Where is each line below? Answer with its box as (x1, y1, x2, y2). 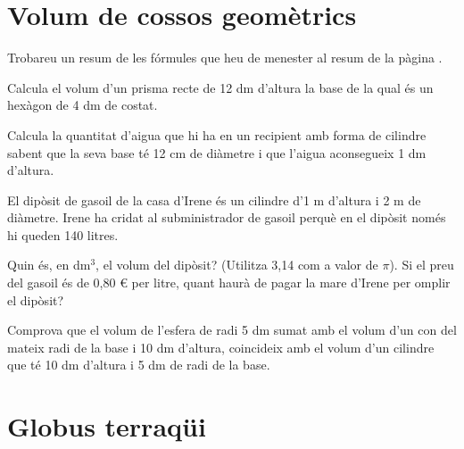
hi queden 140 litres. (7, 225, 119, 244)
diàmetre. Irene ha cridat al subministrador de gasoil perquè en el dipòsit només (7, 208, 446, 227)
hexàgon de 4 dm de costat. (7, 96, 158, 114)
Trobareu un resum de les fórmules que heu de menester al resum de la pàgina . (7, 48, 443, 67)
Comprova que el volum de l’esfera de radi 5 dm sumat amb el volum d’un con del (7, 320, 457, 339)
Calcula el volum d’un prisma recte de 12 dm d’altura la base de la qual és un (7, 78, 434, 96)
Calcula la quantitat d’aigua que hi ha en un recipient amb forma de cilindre (7, 125, 427, 144)
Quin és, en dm (7, 255, 91, 274)
